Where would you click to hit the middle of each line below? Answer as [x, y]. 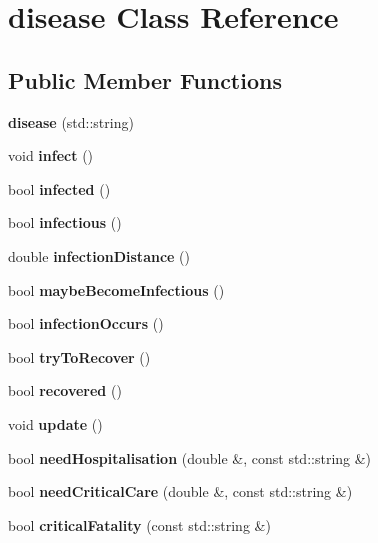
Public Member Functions [145, 79]
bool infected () [59, 188]
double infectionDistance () [99, 255]
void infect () [51, 155]
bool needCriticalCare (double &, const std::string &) [180, 491]
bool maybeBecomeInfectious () [116, 289]
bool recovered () [65, 390]
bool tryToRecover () [79, 356]
